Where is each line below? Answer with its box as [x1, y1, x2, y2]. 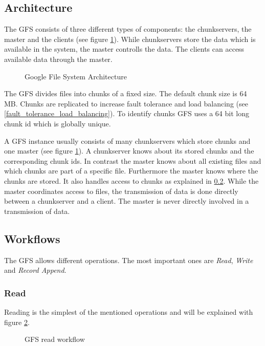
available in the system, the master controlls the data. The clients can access [4, 44, 245, 54]
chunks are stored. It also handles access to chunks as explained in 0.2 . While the [4, 175, 259, 186]
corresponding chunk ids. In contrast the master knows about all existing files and [4, 155, 261, 166]
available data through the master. [4, 53, 113, 64]
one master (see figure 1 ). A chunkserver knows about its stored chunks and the [4, 145, 254, 156]
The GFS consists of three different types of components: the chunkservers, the [4, 24, 252, 34]
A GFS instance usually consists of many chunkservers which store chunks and [4, 135, 251, 146]
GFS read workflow [25, 334, 85, 344]
